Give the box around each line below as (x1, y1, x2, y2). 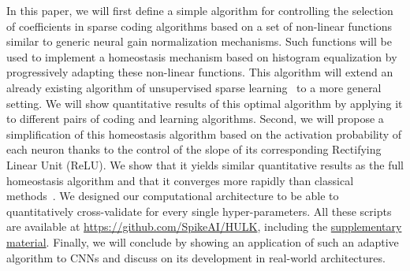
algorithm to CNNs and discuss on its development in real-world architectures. (6, 249, 386, 265)
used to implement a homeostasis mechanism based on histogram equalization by (6, 48, 397, 65)
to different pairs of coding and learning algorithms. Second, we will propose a (6, 110, 384, 127)
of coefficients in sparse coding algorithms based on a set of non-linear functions (6, 17, 393, 34)
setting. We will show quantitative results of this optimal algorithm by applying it (6, 95, 403, 111)
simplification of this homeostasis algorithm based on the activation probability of (6, 125, 402, 142)
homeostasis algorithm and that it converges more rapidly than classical (6, 172, 354, 188)
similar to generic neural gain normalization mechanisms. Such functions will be (6, 33, 392, 50)
